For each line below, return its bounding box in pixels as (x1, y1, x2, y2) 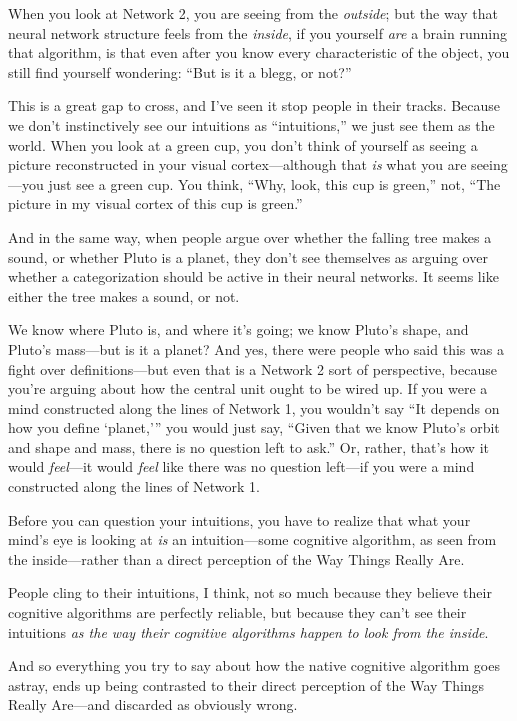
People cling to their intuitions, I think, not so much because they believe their (8, 582, 492, 603)
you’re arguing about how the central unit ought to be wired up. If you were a (8, 378, 488, 399)
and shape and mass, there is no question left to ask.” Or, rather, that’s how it (8, 436, 489, 457)
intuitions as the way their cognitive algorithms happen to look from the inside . (8, 621, 489, 642)
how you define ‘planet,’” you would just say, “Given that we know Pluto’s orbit (8, 417, 500, 438)
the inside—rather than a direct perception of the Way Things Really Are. (8, 548, 465, 569)
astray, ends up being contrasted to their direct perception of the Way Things (8, 674, 485, 695)
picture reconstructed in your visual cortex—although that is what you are (8, 154, 467, 175)
